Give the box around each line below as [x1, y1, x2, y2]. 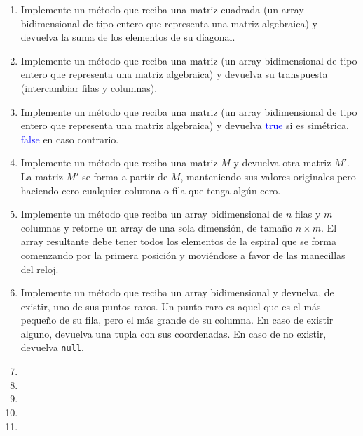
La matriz [20, 169, 63, 183]
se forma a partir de [82, 169, 168, 183]
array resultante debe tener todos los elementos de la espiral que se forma [20, 234, 336, 249]
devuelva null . [20, 340, 84, 355]
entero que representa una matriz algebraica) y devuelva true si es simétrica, [20, 118, 349, 133]
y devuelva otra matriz [233, 155, 331, 170]
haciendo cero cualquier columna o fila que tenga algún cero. [20, 183, 281, 197]
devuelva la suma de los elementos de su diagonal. [20, 29, 235, 44]
